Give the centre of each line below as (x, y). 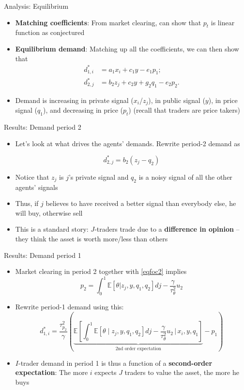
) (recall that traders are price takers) (184, 110)
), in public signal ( (177, 100)
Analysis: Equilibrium (36, 6)
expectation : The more (52, 372)
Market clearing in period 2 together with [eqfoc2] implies (101, 271)
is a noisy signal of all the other (185, 177)
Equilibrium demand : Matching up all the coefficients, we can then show (127, 48)
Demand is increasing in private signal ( (74, 100)
